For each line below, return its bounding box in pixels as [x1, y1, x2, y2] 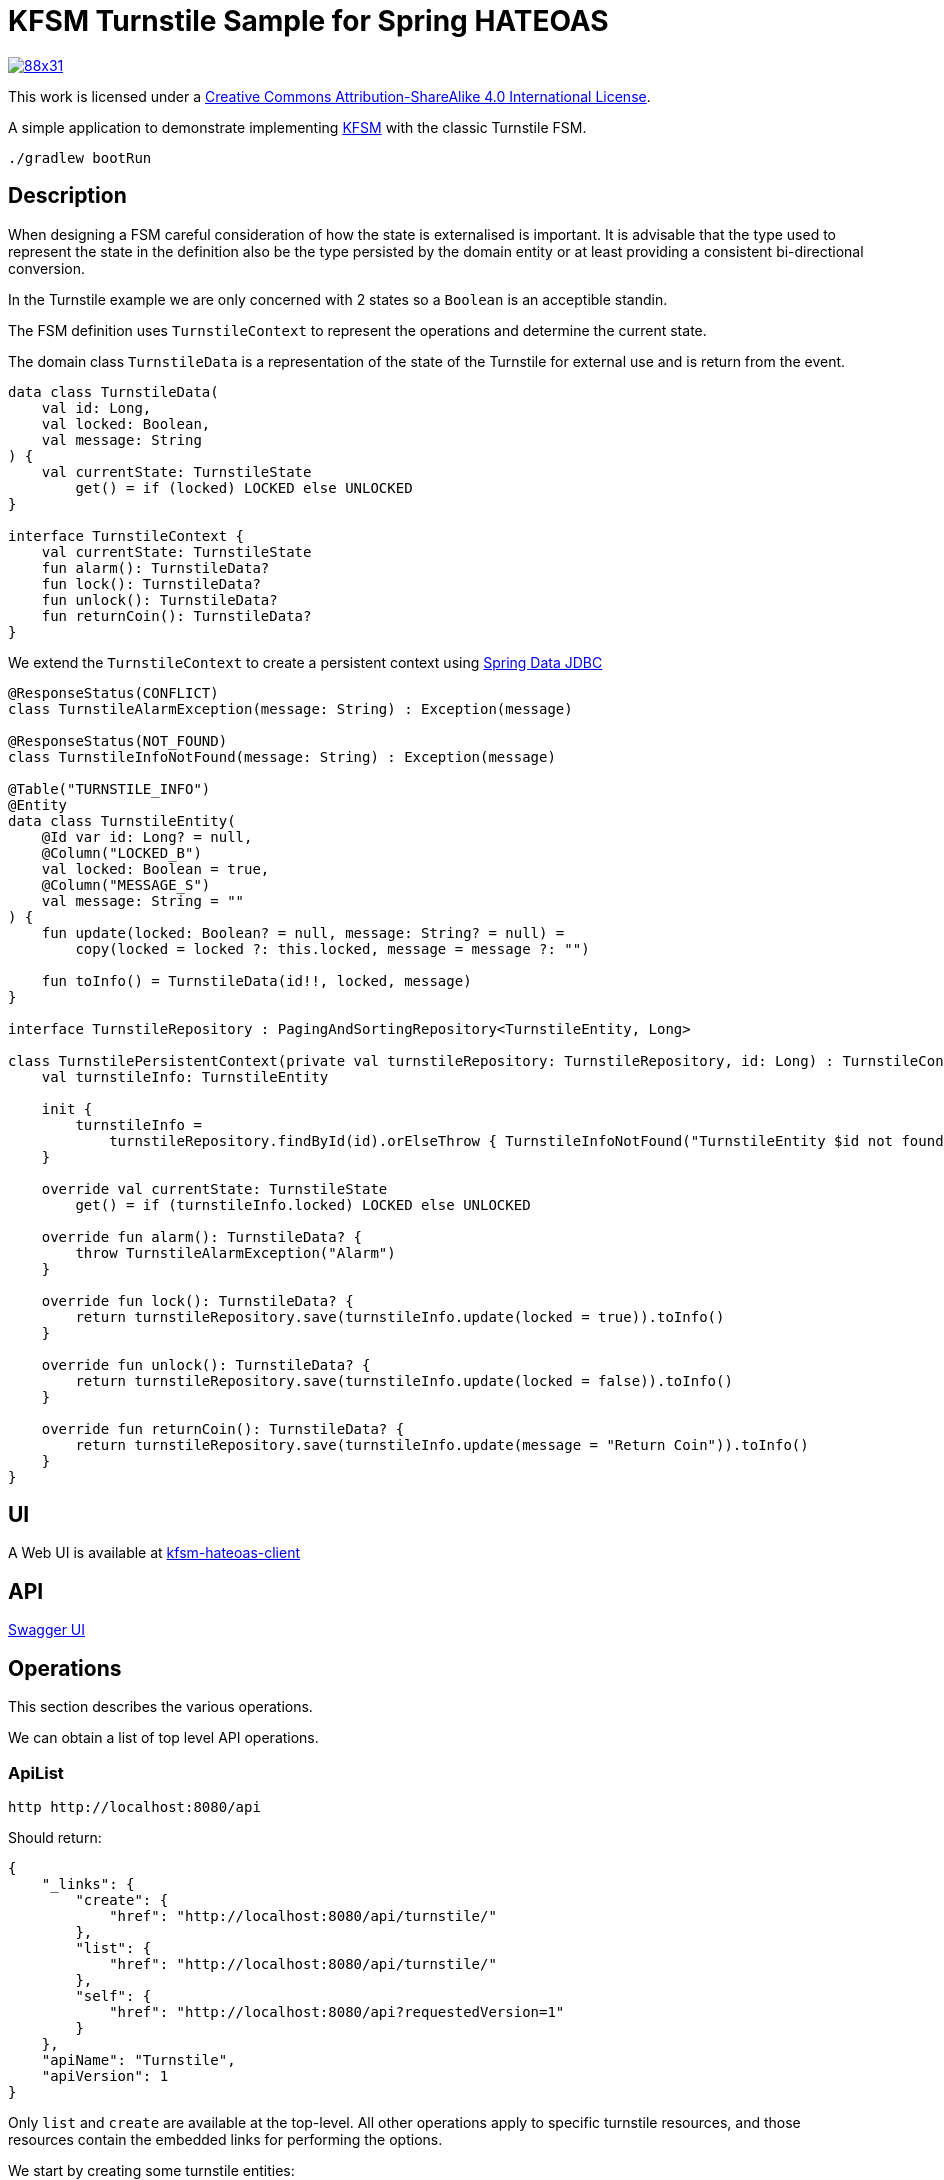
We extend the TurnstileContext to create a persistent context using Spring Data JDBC [8, 653, 603, 671]
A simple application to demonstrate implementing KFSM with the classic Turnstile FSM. [8, 118, 587, 136]
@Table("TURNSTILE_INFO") [8, 780, 211, 797]
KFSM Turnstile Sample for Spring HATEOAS [8, 4, 609, 38]
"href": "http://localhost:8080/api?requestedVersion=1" [109, 2003, 565, 2020]
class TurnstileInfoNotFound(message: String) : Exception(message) [8, 748, 556, 765]
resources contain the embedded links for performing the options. [8, 2130, 443, 2148]
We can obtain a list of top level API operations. [8, 1729, 319, 1747]
